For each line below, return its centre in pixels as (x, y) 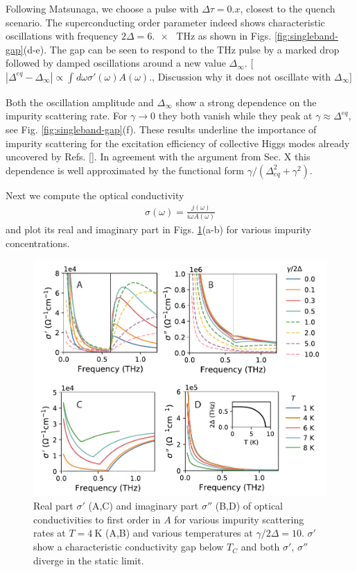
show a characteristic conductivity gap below (129, 547)
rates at (50, 533)
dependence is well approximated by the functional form (125, 170)
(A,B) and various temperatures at (179, 533)
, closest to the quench (288, 8)
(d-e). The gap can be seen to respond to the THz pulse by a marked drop (181, 49)
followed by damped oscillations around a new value (116, 63)
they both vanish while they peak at (235, 116)
